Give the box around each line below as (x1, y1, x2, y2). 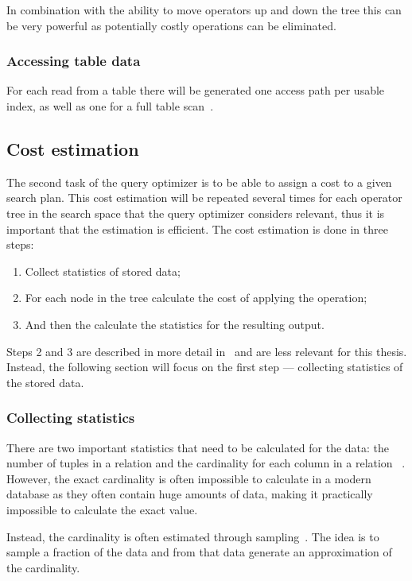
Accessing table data (6, 51, 141, 71)
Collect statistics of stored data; (25, 262, 181, 279)
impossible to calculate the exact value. (6, 501, 198, 517)
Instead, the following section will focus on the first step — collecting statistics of (6, 358, 403, 375)
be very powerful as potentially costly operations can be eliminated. (6, 17, 336, 33)
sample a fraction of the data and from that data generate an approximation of (6, 544, 392, 560)
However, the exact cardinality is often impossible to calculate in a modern (6, 470, 371, 486)
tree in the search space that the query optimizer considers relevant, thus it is (6, 204, 385, 221)
